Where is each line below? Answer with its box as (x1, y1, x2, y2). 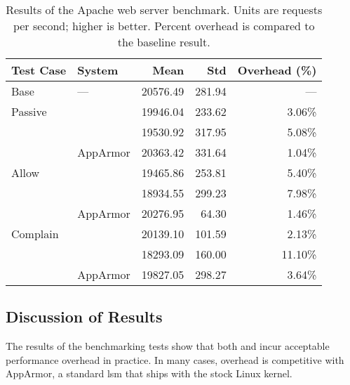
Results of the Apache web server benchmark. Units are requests (6, 1, 323, 18)
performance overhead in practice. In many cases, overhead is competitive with (6, 352, 344, 367)
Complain (11, 226, 59, 242)
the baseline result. (117, 34, 210, 50)
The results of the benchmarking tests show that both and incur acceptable (6, 339, 330, 353)
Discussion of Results (6, 306, 163, 327)
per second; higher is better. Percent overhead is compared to (13, 18, 315, 34)
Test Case (11, 62, 67, 78)
